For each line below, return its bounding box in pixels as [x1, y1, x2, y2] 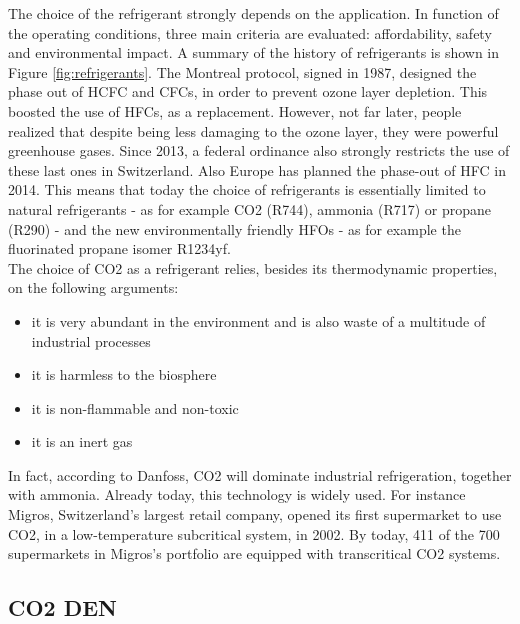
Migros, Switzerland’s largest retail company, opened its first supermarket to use [8, 504, 502, 525]
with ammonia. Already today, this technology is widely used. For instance [8, 484, 466, 505]
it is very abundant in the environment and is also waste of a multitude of [31, 310, 486, 331]
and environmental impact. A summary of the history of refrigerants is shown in [8, 42, 500, 63]
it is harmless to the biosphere [31, 364, 217, 385]
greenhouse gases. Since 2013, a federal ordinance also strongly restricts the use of [8, 140, 510, 161]
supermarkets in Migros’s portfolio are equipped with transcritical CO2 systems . [8, 543, 501, 564]
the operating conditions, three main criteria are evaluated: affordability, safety [8, 22, 492, 43]
